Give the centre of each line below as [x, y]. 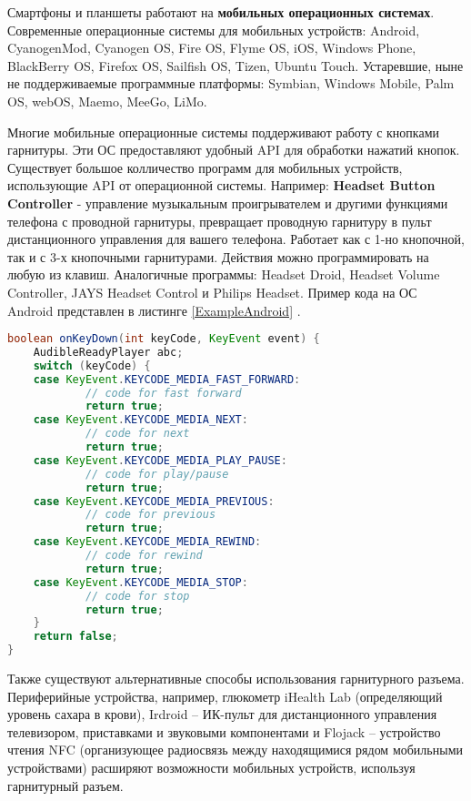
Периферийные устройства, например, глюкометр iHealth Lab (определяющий [225, 696]
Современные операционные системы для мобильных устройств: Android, [214, 30]
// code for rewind [144, 556]
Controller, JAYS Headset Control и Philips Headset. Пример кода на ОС [212, 292]
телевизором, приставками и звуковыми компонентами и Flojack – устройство [224, 731]
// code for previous [150, 515]
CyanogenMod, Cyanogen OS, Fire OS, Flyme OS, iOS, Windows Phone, [212, 48]
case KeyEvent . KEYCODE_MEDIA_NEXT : [140, 420]
